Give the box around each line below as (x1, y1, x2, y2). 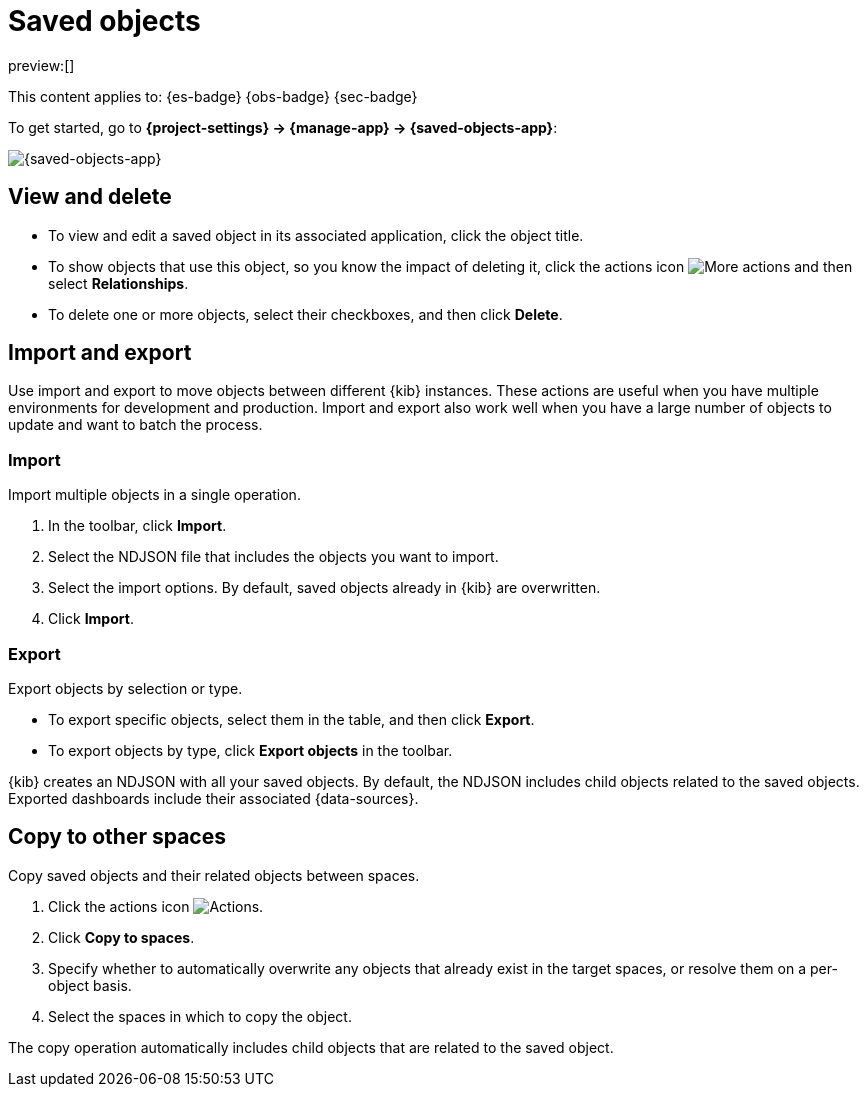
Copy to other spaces (8, 824, 226, 850)
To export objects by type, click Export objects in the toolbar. (48, 741, 453, 759)
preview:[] (8, 56, 75, 74)
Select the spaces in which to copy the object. (48, 1007, 352, 1025)
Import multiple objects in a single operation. (8, 486, 301, 504)
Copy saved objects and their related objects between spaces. (8, 866, 420, 884)
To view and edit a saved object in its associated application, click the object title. (48, 226, 584, 244)
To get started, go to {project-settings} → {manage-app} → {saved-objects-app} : (8, 118, 558, 136)
